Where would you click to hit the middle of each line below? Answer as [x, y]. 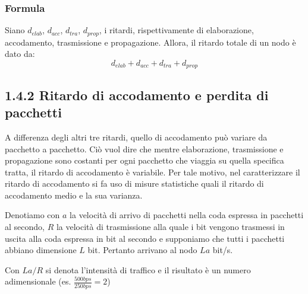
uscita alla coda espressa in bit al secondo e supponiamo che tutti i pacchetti [145, 238]
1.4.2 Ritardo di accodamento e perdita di [137, 95]
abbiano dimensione [41, 250]
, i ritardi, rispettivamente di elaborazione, [176, 30]
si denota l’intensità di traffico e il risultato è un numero [148, 269]
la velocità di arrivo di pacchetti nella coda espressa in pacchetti [187, 215]
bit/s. [223, 250]
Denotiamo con [32, 215]
